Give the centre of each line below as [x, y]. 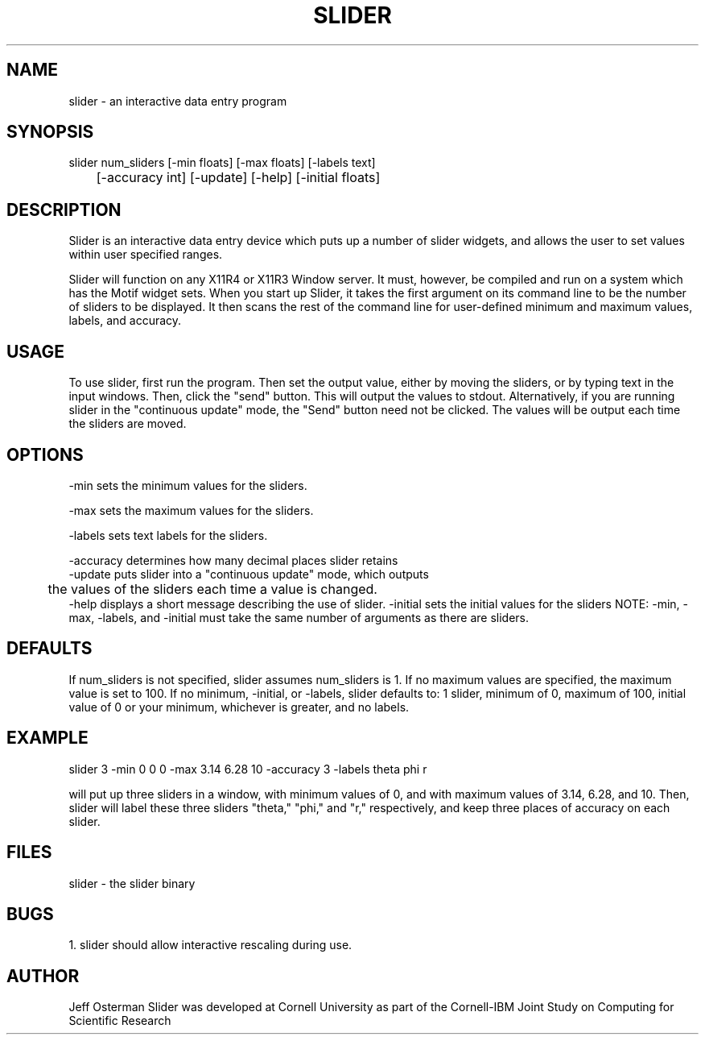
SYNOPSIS [50, 132]
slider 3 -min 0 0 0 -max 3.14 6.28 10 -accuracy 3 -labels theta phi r [248, 769]
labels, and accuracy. [125, 321]
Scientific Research [120, 1021]
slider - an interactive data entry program [178, 101]
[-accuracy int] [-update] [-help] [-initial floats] [238, 178]
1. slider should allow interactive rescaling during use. [210, 945]
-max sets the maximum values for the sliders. [191, 510]
